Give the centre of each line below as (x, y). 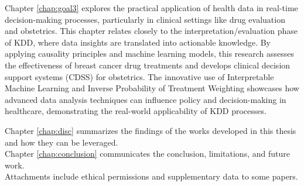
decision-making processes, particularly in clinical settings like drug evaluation (145, 19)
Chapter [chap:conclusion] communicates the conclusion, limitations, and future (147, 154)
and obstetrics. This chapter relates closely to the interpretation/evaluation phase (151, 31)
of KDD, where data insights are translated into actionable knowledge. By (138, 42)
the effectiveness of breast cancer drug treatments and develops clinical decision (148, 65)
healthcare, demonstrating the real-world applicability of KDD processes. (136, 111)
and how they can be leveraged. (62, 142)
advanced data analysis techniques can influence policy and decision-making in (146, 99)
